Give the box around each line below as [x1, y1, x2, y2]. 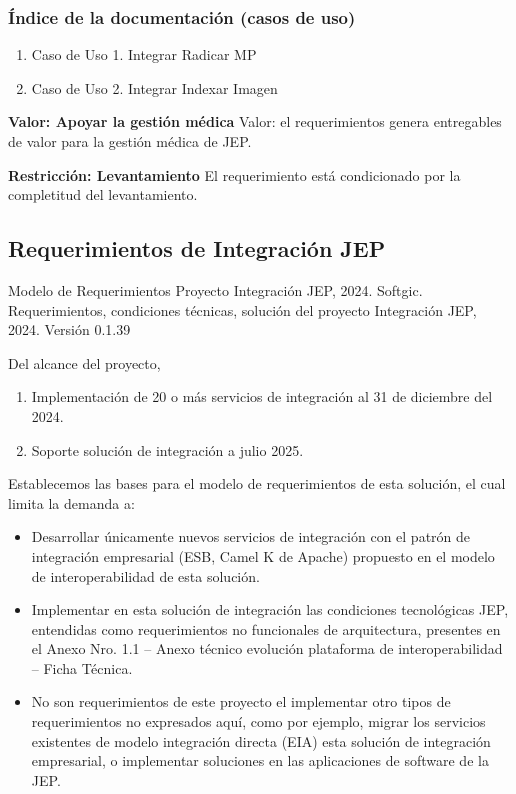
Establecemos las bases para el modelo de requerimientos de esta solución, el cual [8, 473, 506, 494]
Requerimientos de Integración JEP [8, 233, 386, 264]
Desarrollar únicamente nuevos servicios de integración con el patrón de [31, 526, 471, 547]
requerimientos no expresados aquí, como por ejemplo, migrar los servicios [31, 711, 486, 732]
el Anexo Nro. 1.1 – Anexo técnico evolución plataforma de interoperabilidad [31, 638, 503, 659]
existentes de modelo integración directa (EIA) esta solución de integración [31, 730, 491, 751]
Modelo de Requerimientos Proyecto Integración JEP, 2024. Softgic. [8, 279, 423, 300]
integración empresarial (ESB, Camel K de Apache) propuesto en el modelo [31, 545, 495, 566]
